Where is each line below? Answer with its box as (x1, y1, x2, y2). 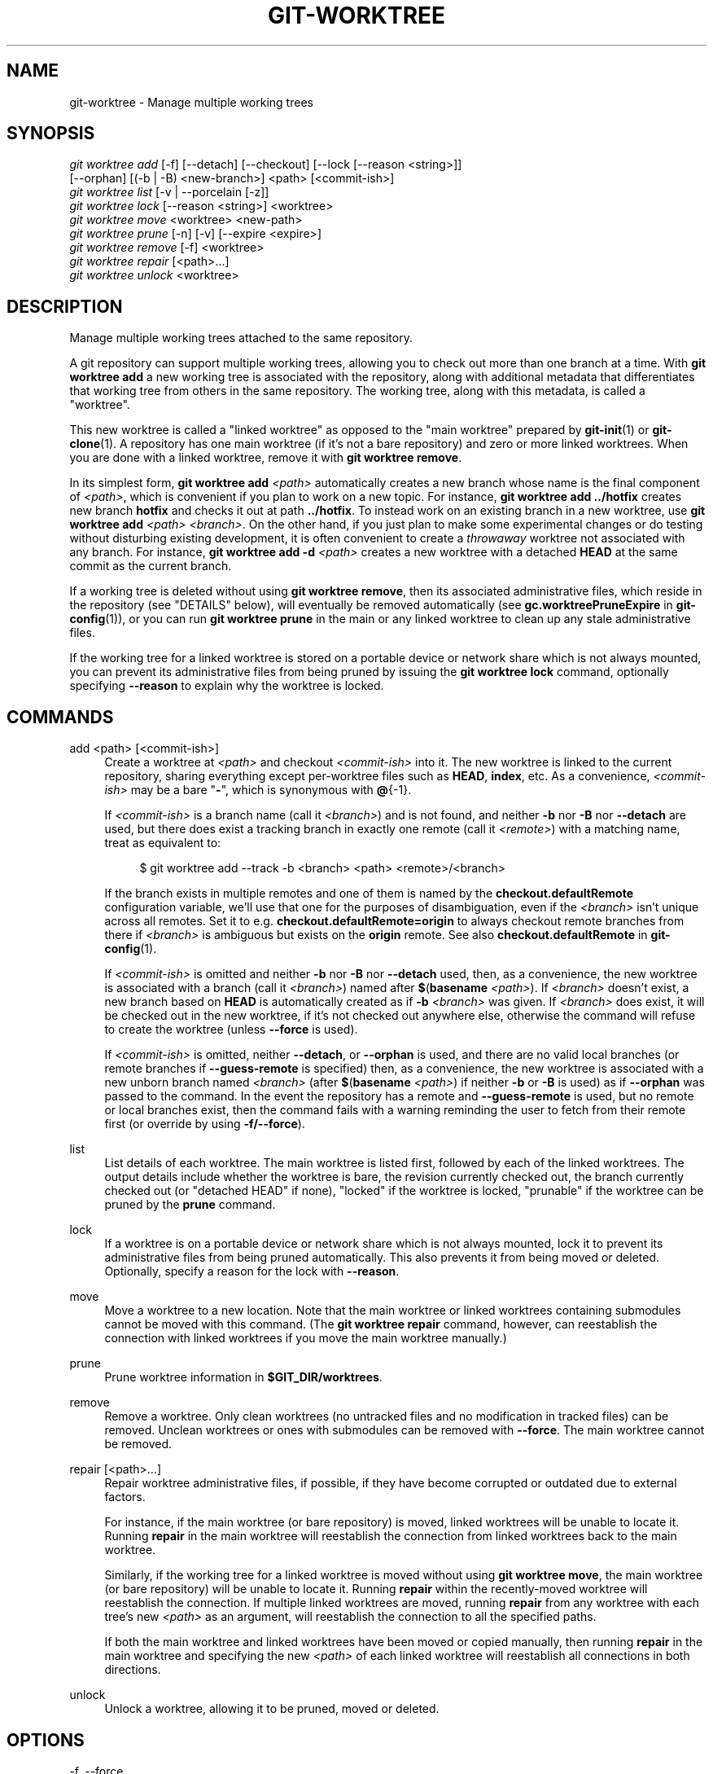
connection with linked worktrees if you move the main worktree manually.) (104, 1331, 507, 1346)
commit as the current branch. (69, 559, 232, 573)
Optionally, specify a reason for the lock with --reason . (104, 1264, 400, 1279)
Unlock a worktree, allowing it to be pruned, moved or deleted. (104, 1702, 440, 1716)
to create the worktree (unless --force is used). (104, 1022, 358, 1037)
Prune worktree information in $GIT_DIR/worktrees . (104, 1370, 383, 1385)
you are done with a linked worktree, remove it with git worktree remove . (69, 450, 462, 465)
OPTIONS (7, 1729, 85, 1750)
